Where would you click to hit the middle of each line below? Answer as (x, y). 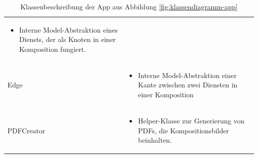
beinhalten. (155, 140)
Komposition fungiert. (53, 49)
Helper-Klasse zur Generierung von (191, 120)
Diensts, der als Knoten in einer (67, 39)
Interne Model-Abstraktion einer (187, 75)
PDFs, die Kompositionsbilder (184, 130)
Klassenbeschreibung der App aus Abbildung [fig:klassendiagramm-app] (129, 6)
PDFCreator (26, 130)
